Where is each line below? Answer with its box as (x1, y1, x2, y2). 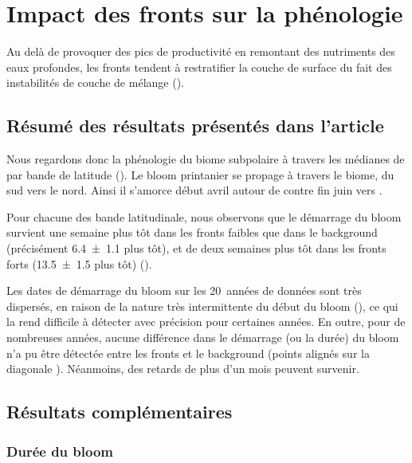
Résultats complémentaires (6, 399, 233, 424)
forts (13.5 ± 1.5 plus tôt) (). (6, 255, 152, 272)
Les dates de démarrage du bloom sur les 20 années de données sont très (6, 282, 362, 299)
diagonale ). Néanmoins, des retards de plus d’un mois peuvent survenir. (6, 360, 359, 377)
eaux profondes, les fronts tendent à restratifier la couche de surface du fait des (6, 58, 392, 75)
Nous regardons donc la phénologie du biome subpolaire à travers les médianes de (6, 151, 405, 167)
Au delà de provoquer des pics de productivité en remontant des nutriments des (6, 43, 395, 60)
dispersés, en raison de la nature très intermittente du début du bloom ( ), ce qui (6, 297, 398, 314)
